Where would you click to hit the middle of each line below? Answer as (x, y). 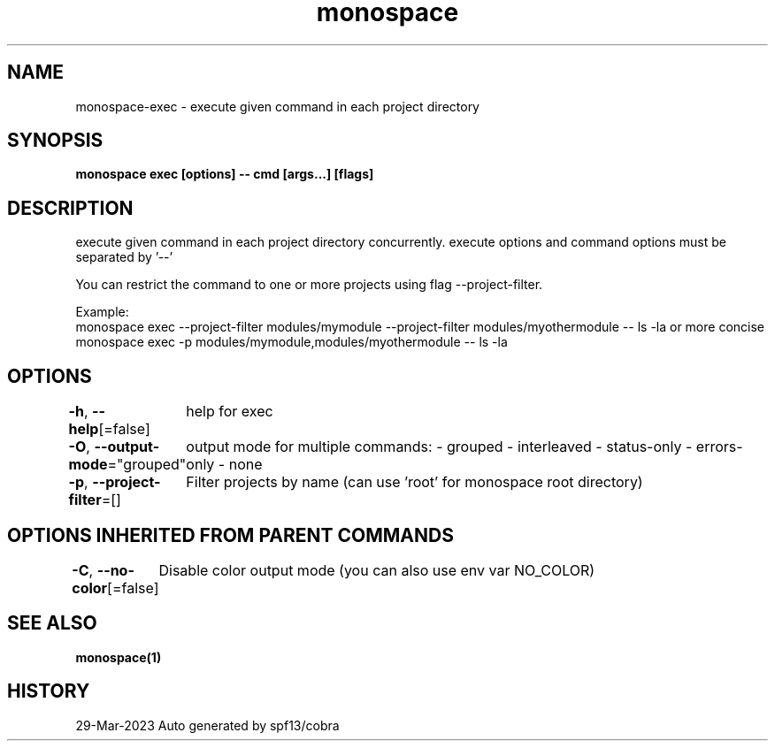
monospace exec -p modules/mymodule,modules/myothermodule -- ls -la (292, 342)
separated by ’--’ (124, 257)
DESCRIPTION (70, 208)
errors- (719, 447)
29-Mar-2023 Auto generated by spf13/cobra (207, 725)
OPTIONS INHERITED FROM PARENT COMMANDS (230, 535)
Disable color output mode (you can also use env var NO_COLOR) (377, 570)
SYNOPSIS (55, 141)
